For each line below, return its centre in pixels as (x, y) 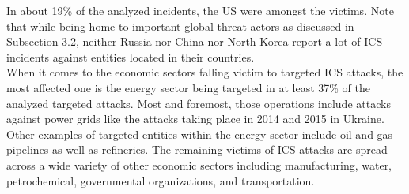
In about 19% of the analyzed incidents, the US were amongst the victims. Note (200, 10)
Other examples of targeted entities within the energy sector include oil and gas (200, 134)
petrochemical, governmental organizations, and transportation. (161, 180)
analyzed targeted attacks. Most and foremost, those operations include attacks (199, 103)
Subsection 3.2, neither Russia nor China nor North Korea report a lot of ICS (195, 41)
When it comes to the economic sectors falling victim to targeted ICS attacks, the (205, 72)
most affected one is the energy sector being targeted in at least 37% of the (189, 87)
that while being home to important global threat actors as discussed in (180, 26)
